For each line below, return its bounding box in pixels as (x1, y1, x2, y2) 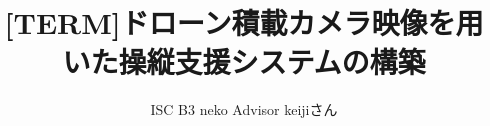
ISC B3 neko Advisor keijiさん (150, 99, 338, 120)
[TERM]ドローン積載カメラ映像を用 (4, 2, 484, 43)
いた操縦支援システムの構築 (62, 41, 426, 82)
